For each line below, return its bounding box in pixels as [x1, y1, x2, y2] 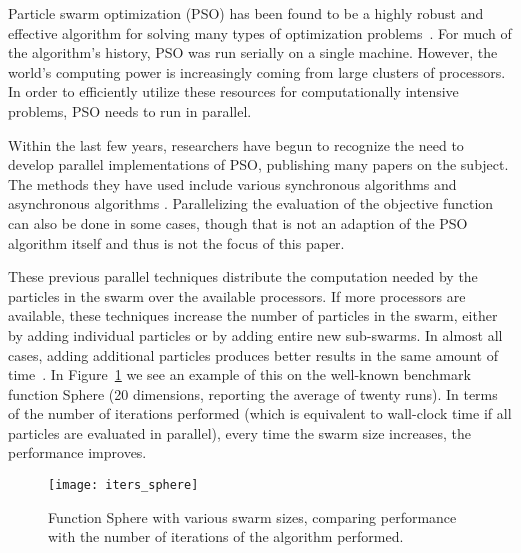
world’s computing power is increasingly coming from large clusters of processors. [8, 61, 506, 82]
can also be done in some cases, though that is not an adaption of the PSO [8, 212, 468, 233]
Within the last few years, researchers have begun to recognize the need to [8, 134, 464, 155]
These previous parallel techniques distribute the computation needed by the [8, 266, 478, 287]
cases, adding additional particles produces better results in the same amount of [8, 344, 498, 365]
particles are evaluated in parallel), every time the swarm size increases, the [8, 422, 471, 443]
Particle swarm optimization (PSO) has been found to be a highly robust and [8, 3, 484, 23]
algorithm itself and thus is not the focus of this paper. [8, 232, 345, 253]
